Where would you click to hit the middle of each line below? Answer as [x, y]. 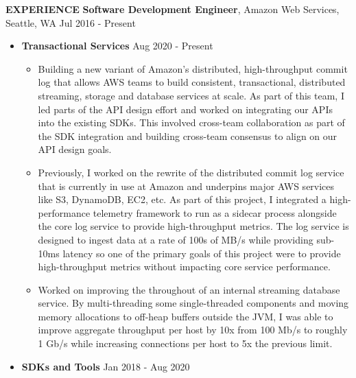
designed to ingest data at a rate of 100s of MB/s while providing [176, 239]
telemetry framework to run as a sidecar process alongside [215, 212]
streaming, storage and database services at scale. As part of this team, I [191, 95]
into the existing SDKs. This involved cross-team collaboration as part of [191, 122]
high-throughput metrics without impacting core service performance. [184, 267]
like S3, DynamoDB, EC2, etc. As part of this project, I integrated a [182, 199]
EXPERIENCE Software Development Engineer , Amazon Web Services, [173, 9]
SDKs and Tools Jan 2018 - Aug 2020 [106, 366]
